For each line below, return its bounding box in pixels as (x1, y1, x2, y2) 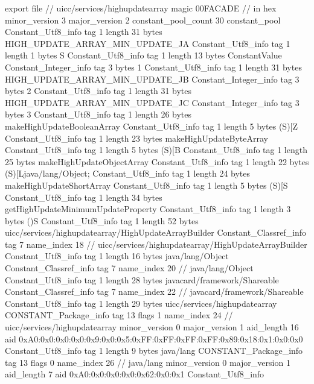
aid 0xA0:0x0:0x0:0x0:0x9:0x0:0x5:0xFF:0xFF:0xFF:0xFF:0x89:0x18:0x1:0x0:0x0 (5, 332, 303, 345)
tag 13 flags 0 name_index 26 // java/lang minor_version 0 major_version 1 (5, 356, 290, 368)
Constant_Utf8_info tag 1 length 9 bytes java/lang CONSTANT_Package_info (5, 344, 303, 357)
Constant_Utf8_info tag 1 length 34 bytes (5, 190, 162, 203)
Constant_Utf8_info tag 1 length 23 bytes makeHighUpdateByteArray (5, 131, 269, 144)
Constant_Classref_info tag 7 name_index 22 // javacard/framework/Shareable (5, 285, 304, 298)
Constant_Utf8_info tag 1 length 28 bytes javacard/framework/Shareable (5, 273, 279, 286)
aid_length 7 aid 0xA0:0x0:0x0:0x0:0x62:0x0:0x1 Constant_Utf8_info (5, 368, 264, 380)
